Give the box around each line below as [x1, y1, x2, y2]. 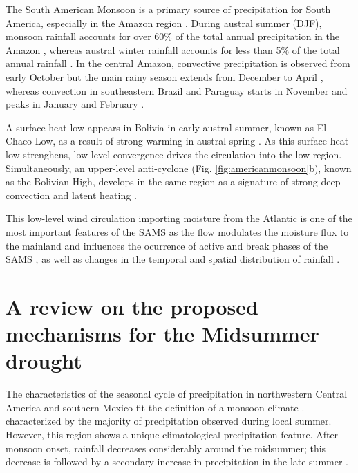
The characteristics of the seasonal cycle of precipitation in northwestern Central [6, 387, 348, 401]
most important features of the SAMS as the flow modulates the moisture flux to [6, 224, 349, 239]
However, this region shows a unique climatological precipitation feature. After [6, 427, 339, 441]
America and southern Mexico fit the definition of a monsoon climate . [6, 400, 305, 414]
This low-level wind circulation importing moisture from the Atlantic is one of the [6, 211, 352, 225]
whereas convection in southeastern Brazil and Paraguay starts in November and [6, 83, 348, 98]
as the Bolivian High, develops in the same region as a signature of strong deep [6, 174, 341, 189]
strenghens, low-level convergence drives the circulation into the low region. [23, 147, 342, 161]
